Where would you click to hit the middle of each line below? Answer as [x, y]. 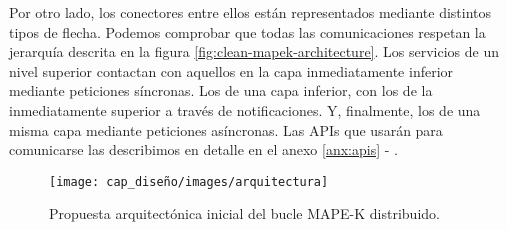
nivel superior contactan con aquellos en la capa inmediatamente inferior [231, 70]
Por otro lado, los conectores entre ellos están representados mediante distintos [250, 12]
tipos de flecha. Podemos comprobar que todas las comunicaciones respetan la [247, 31]
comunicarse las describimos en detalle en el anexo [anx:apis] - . [203, 149]
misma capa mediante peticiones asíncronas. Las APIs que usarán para [226, 129]
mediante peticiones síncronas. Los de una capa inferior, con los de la [221, 90]
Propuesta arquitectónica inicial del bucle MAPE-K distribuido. [244, 213]
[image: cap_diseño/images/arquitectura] [189, 181]
